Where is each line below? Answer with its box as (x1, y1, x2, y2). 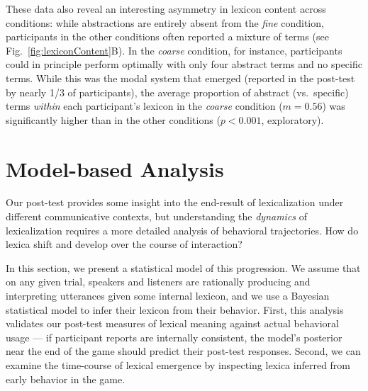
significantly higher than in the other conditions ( (6, 112, 221, 127)
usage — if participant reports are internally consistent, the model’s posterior (6, 329, 342, 344)
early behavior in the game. (6, 371, 126, 386)
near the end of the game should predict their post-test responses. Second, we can (6, 344, 361, 358)
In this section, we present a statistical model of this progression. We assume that (6, 260, 361, 275)
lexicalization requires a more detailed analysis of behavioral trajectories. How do (6, 222, 359, 237)
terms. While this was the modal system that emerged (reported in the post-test (6, 70, 355, 85)
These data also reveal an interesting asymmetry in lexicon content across (6, 1, 326, 16)
